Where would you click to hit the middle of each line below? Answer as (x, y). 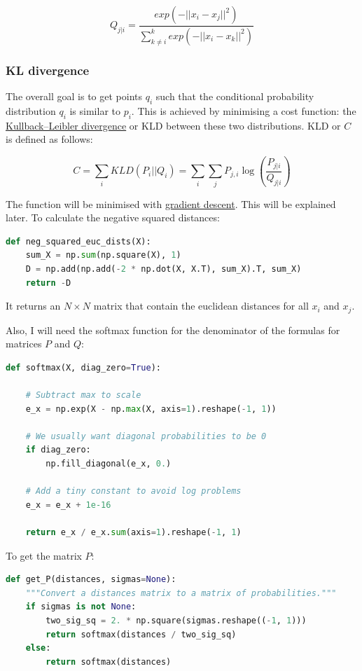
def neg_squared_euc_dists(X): (78, 241)
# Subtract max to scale (83, 395)
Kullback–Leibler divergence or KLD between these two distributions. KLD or (173, 125)
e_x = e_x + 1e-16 (68, 505)
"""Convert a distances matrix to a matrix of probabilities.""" (181, 593)
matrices (24, 344)
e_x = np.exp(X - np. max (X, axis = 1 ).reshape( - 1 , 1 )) (151, 409)
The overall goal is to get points (74, 96)
